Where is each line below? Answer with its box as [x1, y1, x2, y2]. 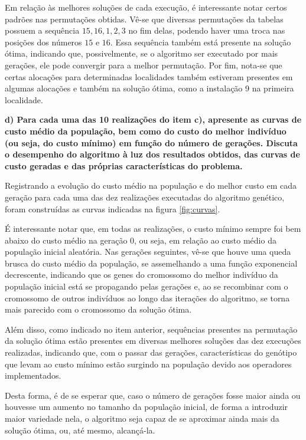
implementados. [5, 369, 61, 382]
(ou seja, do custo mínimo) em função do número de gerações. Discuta [5, 136, 298, 149]
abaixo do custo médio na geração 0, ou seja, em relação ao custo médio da [5, 234, 276, 246]
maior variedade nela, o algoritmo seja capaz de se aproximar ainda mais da [5, 412, 279, 424]
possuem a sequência [5, 24, 80, 37]
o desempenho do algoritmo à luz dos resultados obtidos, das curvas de [5, 148, 300, 160]
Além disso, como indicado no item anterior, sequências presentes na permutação [5, 323, 298, 335]
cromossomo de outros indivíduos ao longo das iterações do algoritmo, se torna [5, 291, 290, 304]
